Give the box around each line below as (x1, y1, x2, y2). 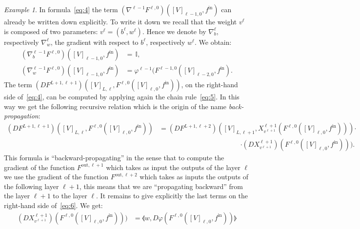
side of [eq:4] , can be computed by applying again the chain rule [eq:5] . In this (4, 92, 240, 102)
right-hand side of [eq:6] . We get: (4, 200, 103, 210)
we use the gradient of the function (4, 172, 109, 182)
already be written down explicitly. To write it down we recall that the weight (4, 17, 237, 26)
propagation (4, 111, 39, 121)
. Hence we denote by (142, 26, 206, 36)
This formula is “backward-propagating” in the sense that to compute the (4, 153, 224, 163)
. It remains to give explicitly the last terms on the (96, 191, 248, 201)
